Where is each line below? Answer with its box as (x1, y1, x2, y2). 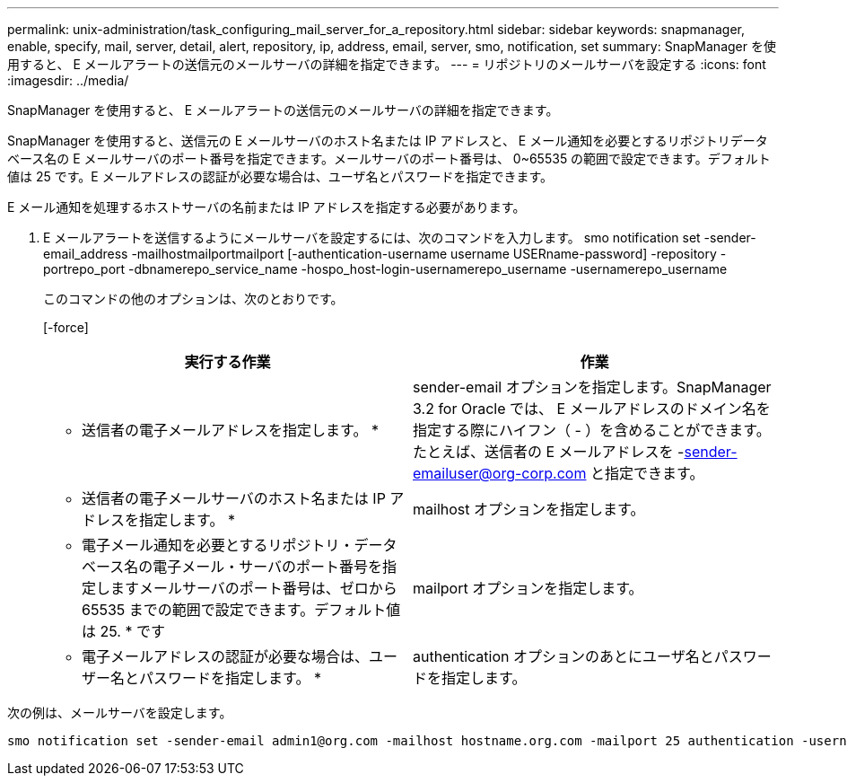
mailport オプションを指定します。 (413, 579, 643, 597)
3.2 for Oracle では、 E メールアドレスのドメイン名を (413, 400, 771, 418)
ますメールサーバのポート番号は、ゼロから (110, 579, 397, 597)
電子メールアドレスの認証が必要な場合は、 (82, 647, 370, 665)
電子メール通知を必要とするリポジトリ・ (82, 536, 354, 554)
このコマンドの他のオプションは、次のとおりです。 (43, 291, 344, 306)
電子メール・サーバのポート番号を (153, 558, 383, 576)
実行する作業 (184, 353, 271, 371)
